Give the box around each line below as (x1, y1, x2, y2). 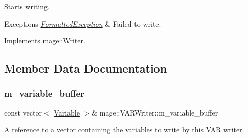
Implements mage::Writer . (4, 35, 85, 46)
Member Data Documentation (4, 60, 167, 76)
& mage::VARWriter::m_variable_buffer (92, 107, 218, 118)
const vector (4, 107, 42, 118)
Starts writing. (4, 1, 50, 11)
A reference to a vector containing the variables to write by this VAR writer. (4, 124, 244, 135)
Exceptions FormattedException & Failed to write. (4, 18, 161, 29)
